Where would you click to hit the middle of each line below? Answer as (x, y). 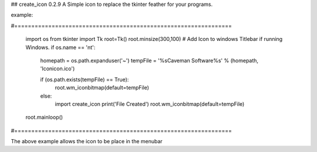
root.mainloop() (44, 118)
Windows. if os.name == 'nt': (60, 47)
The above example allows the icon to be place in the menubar (87, 141)
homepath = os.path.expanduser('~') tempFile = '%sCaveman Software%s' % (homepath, (149, 60)
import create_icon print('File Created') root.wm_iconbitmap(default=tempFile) (150, 104)
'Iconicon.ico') (58, 69)
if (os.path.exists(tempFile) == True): (85, 80)
